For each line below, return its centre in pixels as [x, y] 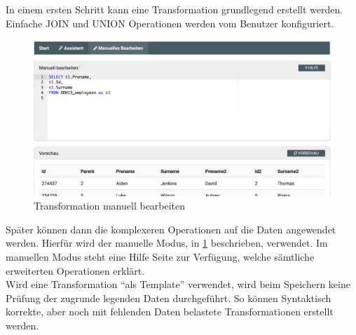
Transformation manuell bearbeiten [110, 206]
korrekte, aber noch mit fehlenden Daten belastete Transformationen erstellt [170, 312]
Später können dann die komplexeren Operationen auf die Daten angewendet [171, 229]
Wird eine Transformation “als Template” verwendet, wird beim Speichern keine [178, 284]
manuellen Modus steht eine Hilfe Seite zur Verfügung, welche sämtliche [160, 256]
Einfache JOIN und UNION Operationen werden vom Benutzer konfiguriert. [170, 23]
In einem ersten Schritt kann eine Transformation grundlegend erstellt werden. [174, 9]
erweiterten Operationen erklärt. [75, 270]
